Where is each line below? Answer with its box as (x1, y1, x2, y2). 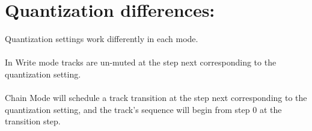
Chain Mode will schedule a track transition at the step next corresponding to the (5, 91, 307, 104)
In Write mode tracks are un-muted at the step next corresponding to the (5, 56, 277, 69)
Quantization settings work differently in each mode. (5, 32, 198, 45)
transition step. (5, 115, 61, 127)
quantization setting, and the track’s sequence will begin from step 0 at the (5, 103, 282, 115)
